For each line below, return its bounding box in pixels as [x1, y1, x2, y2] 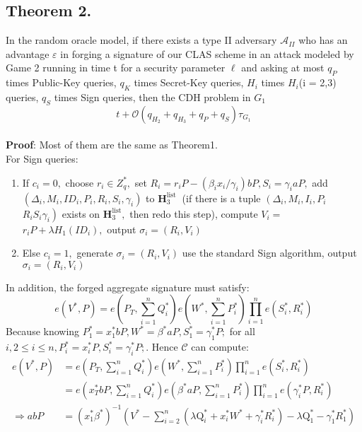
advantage [6, 46, 49, 61]
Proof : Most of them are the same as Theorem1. [6, 137, 218, 152]
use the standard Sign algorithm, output [182, 245, 357, 260]
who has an [298, 33, 348, 47]
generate [76, 245, 113, 260]
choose [65, 175, 94, 189]
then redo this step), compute [129, 206, 258, 221]
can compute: [191, 339, 249, 354]
